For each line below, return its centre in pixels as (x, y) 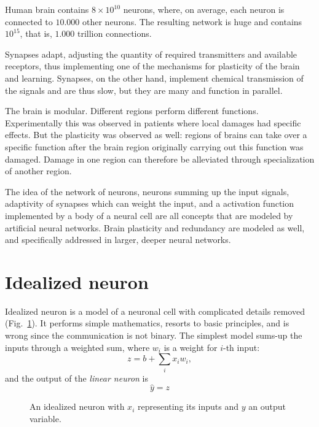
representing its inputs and (188, 406)
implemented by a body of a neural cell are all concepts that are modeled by (149, 215)
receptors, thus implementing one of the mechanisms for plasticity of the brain (152, 66)
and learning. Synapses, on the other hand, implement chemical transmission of (154, 78)
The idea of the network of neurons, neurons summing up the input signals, (147, 191)
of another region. (38, 171)
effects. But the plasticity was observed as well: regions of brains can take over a (156, 135)
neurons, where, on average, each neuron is (204, 9)
